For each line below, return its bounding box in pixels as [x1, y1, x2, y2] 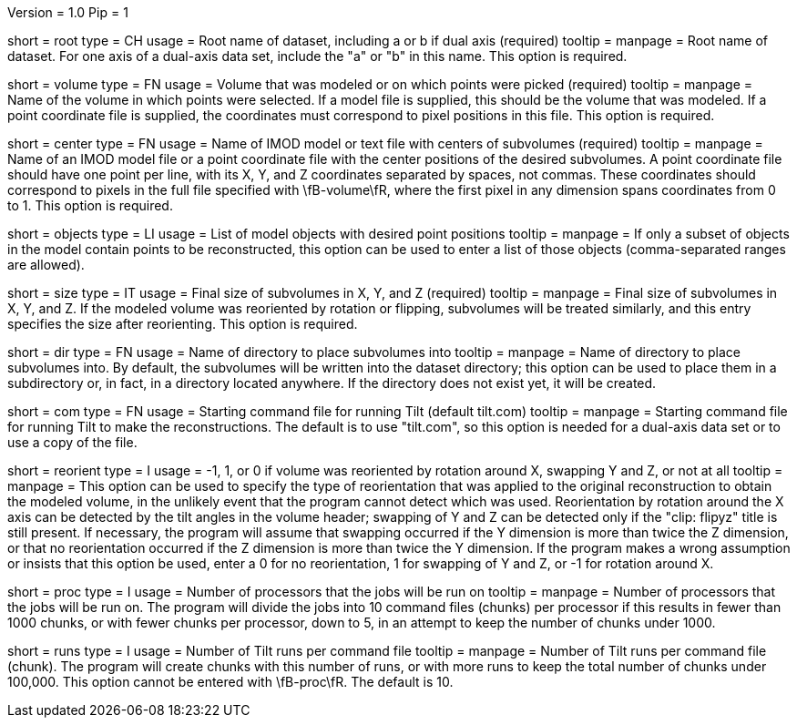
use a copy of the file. [7, 434, 138, 450]
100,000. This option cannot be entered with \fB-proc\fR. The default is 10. [7, 674, 454, 689]
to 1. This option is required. [7, 198, 173, 213]
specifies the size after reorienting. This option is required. [7, 316, 358, 332]
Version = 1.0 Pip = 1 [7, 5, 128, 20]
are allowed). [7, 257, 85, 272]
